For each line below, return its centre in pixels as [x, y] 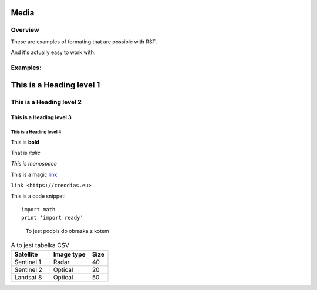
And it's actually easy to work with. [53, 52]
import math [38, 210]
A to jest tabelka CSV [40, 245]
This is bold [25, 142]
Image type [69, 254]
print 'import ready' [52, 218]
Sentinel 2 [28, 269]
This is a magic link [34, 174]
